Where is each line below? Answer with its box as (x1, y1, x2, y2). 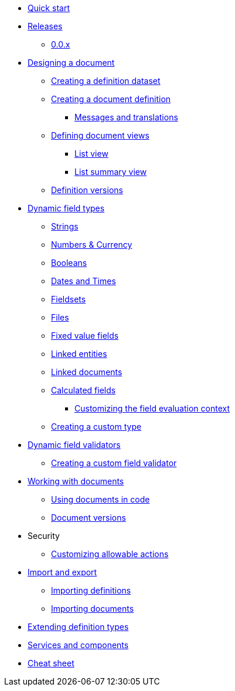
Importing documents (51, 604, 134, 614)
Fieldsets (51, 294, 86, 304)
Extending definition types (28, 622, 129, 632)
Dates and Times (51, 276, 116, 286)
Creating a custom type (51, 422, 142, 432)
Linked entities (51, 349, 107, 359)
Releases (28, 21, 63, 31)
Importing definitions (51, 585, 131, 595)
